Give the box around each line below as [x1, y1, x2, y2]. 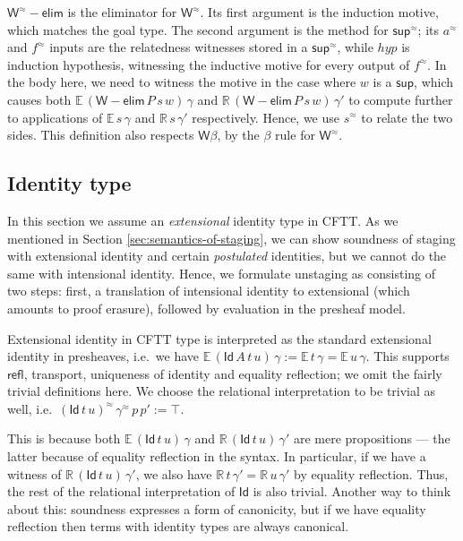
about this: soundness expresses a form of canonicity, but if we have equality [7, 499, 426, 518]
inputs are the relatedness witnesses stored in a [49, 38, 308, 56]
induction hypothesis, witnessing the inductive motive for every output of [7, 55, 410, 73]
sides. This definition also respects [7, 125, 194, 144]
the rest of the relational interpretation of [7, 482, 236, 501]
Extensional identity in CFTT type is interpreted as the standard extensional [7, 329, 432, 348]
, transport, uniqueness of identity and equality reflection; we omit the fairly [23, 364, 442, 382]
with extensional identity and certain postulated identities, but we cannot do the [7, 246, 447, 265]
